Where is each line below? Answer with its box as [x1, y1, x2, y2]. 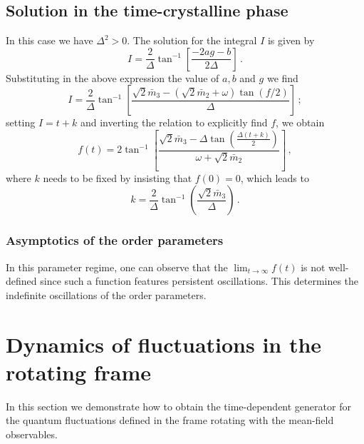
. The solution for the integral [127, 33, 257, 48]
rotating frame [6, 357, 152, 386]
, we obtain [276, 115, 325, 130]
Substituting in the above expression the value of [6, 70, 219, 85]
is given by [267, 33, 315, 48]
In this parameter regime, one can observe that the [6, 259, 228, 274]
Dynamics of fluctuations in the [6, 329, 322, 358]
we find [266, 70, 298, 85]
